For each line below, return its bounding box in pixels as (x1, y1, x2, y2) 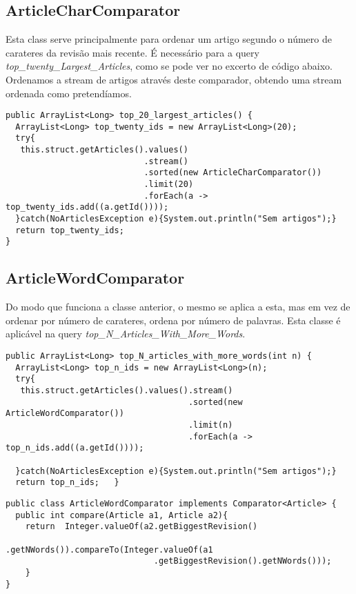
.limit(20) (144, 179, 194, 190)
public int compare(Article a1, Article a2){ (15, 510, 228, 520)
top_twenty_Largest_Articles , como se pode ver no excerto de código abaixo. (6, 59, 333, 73)
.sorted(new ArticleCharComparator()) (144, 168, 322, 178)
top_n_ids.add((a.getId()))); (6, 443, 144, 453)
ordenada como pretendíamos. (6, 86, 132, 100)
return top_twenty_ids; (15, 225, 124, 235)
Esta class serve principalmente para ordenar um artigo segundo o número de (6, 32, 332, 46)
